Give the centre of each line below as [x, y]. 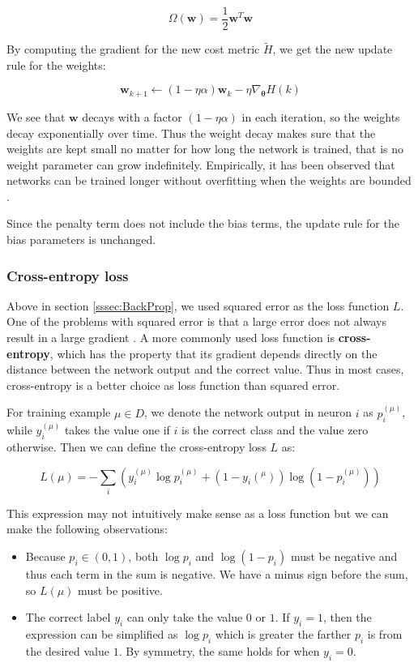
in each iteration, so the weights [321, 116]
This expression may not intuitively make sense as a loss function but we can [198, 513]
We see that [36, 116]
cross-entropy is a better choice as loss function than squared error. [173, 385]
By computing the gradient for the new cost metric [133, 49]
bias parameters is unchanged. [81, 239]
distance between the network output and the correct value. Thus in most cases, [205, 369]
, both [143, 556]
